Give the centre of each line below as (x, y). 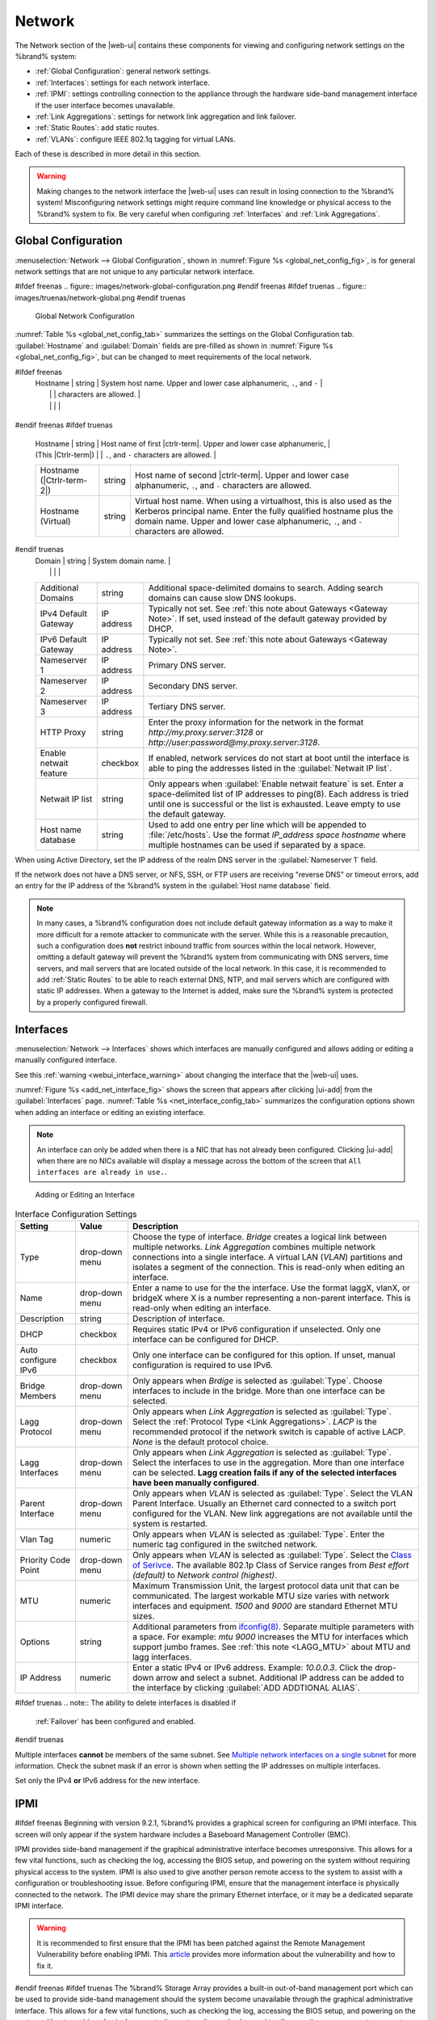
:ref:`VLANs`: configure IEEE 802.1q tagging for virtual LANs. (135, 139)
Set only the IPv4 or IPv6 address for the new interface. (108, 1781)
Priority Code (45, 1560)
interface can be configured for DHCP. (205, 1340)
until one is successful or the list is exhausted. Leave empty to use (275, 804)
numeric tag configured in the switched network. (225, 1545)
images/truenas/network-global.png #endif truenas (100, 297)
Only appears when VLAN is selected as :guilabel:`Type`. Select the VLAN (272, 1493)
